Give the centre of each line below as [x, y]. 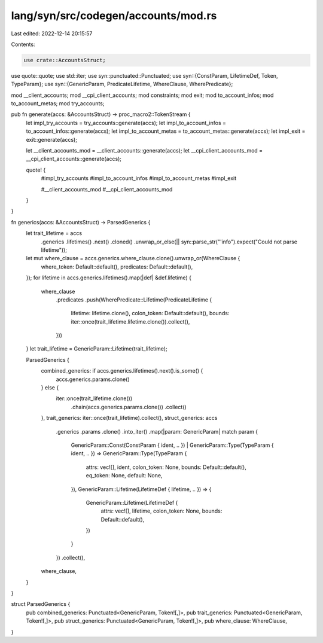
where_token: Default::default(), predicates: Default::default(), [117, 267]
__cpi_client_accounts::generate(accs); [74, 159]
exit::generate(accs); [52, 139]
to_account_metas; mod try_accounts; [58, 103]
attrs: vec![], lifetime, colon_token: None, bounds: [161, 511]
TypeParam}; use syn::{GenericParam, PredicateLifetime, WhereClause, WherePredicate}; [122, 84]
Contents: [23, 44]
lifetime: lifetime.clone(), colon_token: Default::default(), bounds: [150, 313]
